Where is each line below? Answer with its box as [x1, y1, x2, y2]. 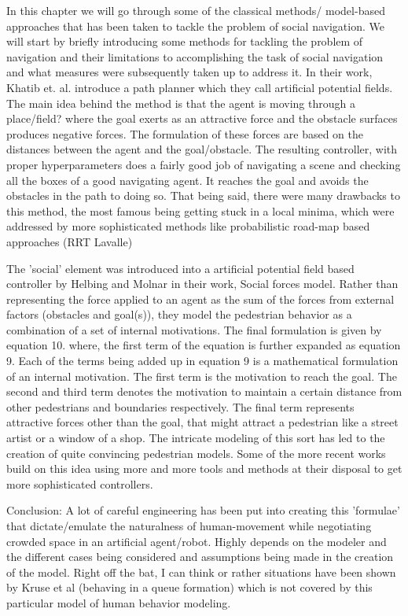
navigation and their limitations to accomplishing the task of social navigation [6, 48, 384, 65]
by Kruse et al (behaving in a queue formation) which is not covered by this [6, 579, 373, 596]
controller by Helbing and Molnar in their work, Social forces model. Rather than [6, 275, 399, 292]
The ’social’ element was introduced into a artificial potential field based [6, 260, 355, 276]
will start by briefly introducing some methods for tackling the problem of [6, 33, 363, 50]
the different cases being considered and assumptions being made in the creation [6, 548, 394, 565]
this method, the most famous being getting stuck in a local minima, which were [6, 202, 395, 219]
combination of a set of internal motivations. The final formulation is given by [6, 321, 382, 338]
